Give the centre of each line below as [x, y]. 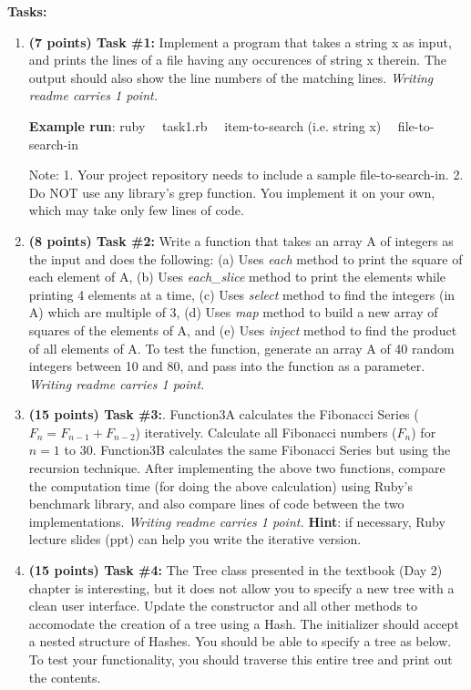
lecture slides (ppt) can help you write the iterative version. [195, 539]
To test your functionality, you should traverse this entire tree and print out [241, 659]
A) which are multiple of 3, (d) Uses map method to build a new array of [233, 312]
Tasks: [27, 11]
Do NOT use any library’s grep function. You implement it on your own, [232, 192]
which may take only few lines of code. [136, 210]
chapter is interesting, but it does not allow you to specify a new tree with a [241, 587]
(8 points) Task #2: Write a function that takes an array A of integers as [241, 240]
